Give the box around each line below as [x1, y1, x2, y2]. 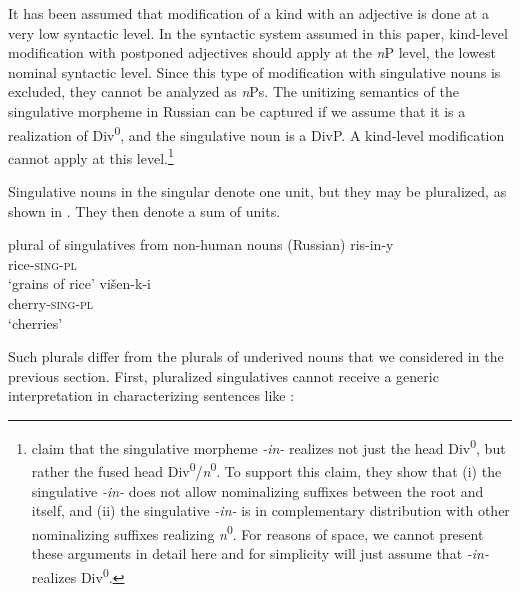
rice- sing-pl [8, 253, 77, 274]
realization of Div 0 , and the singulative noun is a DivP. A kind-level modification [8, 121, 505, 145]
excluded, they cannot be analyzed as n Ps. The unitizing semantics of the [8, 81, 459, 102]
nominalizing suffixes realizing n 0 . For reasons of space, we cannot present [31, 520, 484, 544]
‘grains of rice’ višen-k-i [8, 273, 151, 294]
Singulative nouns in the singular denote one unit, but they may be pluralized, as [8, 181, 507, 202]
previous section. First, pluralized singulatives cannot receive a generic [8, 365, 439, 386]
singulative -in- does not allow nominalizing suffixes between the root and [31, 480, 484, 501]
